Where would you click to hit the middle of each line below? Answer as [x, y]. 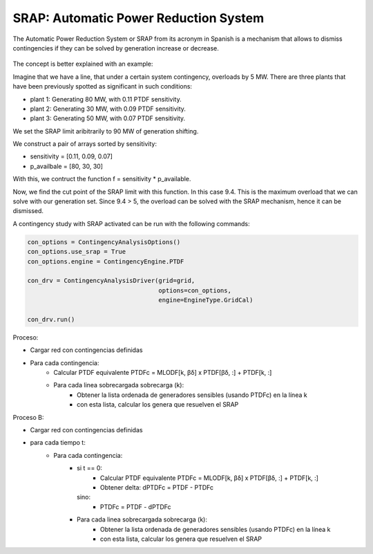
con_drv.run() [51, 319]
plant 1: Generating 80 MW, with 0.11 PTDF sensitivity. [106, 99]
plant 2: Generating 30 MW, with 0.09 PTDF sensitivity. [108, 109]
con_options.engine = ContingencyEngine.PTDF [106, 261]
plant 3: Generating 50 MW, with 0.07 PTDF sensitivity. [108, 118]
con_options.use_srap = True [77, 252]
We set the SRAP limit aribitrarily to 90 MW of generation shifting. [106, 131]
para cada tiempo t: [58, 443]
